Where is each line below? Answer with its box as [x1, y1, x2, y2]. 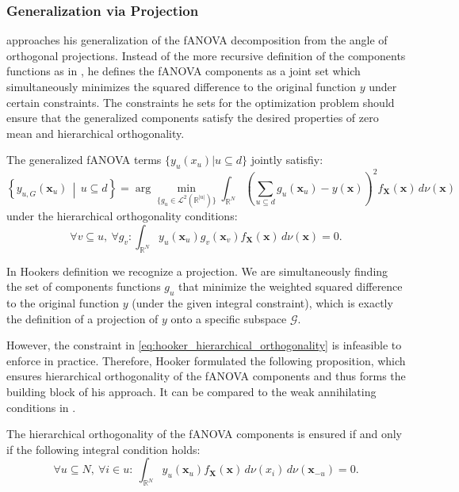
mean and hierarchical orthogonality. [6, 124, 185, 141]
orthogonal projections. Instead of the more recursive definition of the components [6, 47, 406, 63]
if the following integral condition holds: [6, 441, 201, 457]
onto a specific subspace [170, 310, 287, 326]
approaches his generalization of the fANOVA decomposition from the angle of [6, 32, 388, 48]
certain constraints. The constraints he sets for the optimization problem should [6, 93, 395, 110]
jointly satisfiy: [251, 151, 323, 168]
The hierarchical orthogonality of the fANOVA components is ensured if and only [6, 425, 402, 442]
